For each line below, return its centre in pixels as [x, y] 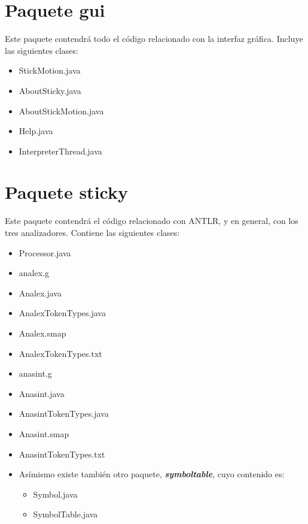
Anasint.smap [44, 433]
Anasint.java [42, 393]
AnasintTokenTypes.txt [62, 454]
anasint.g [35, 373]
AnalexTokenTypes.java [62, 313]
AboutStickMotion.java [61, 110]
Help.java [36, 131]
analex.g [34, 273]
